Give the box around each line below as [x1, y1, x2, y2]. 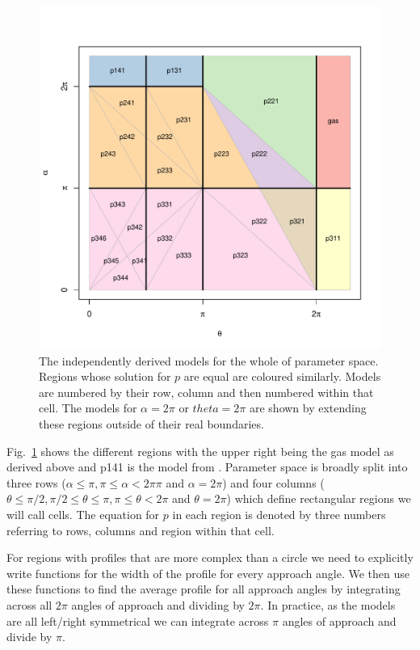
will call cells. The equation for [6, 505, 160, 522]
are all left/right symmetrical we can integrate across [6, 612, 269, 629]
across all [6, 596, 52, 613]
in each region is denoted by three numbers [172, 505, 386, 522]
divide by [6, 628, 52, 645]
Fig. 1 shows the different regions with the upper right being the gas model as [6, 442, 394, 459]
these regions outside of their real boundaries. [39, 415, 264, 432]
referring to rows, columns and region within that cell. [6, 521, 275, 538]
